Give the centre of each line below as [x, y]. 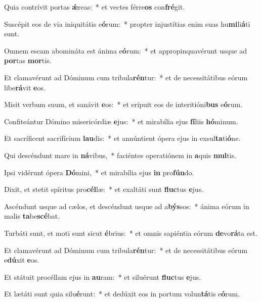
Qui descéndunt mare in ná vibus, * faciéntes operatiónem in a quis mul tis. [120, 155]
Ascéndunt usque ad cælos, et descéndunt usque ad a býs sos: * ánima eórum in [127, 206]
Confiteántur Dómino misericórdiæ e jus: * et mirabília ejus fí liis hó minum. [121, 121]
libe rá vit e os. [25, 87]
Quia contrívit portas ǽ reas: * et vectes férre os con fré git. [95, 7]
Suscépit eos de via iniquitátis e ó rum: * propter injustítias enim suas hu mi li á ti [127, 23]
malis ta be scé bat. [32, 216]
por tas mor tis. [28, 60]
